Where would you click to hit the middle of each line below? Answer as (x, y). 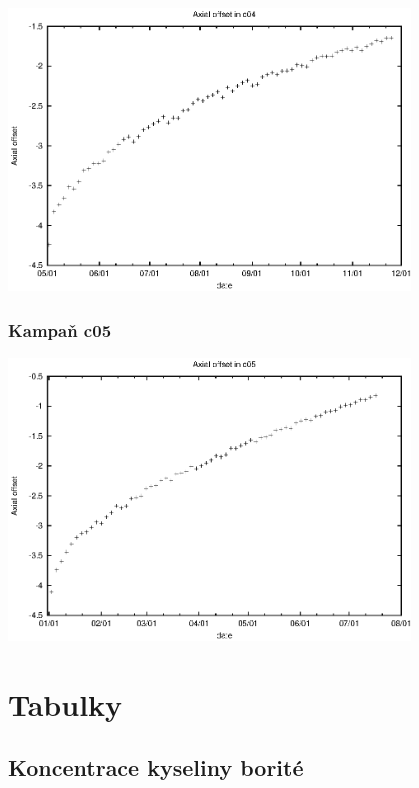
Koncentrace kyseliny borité (156, 767)
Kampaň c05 (60, 329)
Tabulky (65, 703)
